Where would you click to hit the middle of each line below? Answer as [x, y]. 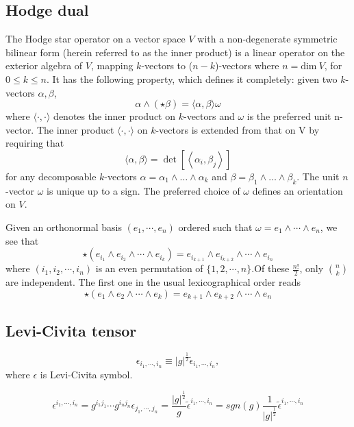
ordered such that [215, 227]
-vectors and [209, 116]
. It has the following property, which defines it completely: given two [192, 78]
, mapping [112, 65]
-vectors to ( [167, 65]
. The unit [318, 176]
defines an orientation [298, 190]
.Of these [270, 268]
